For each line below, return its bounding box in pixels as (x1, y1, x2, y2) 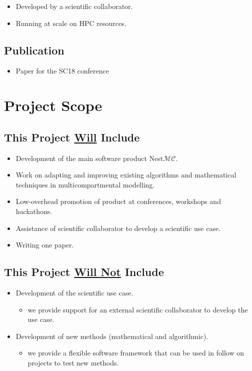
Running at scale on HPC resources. (15, 17, 126, 28)
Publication (4, 42, 64, 57)
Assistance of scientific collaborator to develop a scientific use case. (15, 222, 221, 233)
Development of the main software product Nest (15, 152, 163, 163)
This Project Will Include (4, 129, 140, 144)
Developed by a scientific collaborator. (15, 1, 133, 11)
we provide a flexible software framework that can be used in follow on (27, 347, 244, 358)
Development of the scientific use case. (15, 287, 133, 297)
